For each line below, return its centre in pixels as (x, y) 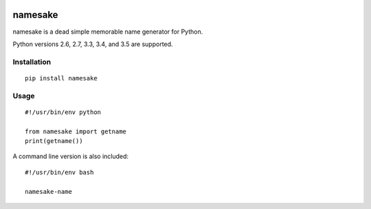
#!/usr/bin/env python (63, 112)
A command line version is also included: (71, 156)
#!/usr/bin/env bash (59, 172)
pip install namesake (61, 78)
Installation (32, 62)
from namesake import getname (76, 131)
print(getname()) (54, 141)
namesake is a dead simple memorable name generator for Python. (108, 32)
